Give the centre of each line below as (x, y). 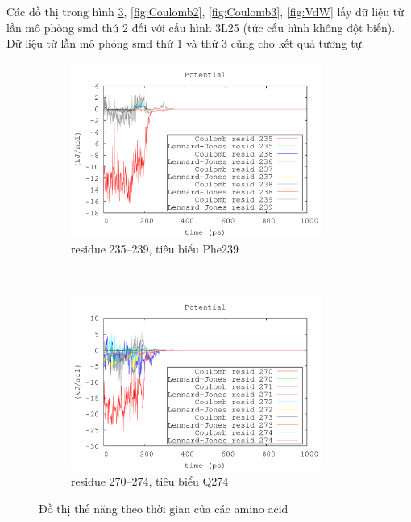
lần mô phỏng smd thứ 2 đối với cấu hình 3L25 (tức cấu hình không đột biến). (201, 27)
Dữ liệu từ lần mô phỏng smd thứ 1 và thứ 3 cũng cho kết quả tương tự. (186, 43)
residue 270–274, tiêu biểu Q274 (150, 481)
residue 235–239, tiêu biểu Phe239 (155, 248)
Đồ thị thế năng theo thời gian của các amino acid (164, 508)
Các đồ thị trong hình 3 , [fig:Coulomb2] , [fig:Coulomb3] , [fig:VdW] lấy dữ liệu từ (205, 11)
